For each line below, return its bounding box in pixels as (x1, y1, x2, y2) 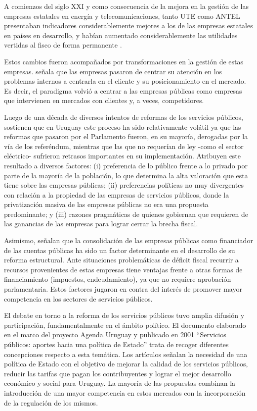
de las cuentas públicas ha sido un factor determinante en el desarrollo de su (4, 245, 235, 255)
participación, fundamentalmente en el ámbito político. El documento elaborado (4, 319, 246, 330)
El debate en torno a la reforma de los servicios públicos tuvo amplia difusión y (4, 310, 245, 320)
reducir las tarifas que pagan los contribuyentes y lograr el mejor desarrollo (4, 368, 231, 378)
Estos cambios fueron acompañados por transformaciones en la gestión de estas (4, 56, 244, 66)
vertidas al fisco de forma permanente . (4, 40, 122, 50)
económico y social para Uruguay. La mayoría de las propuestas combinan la (4, 378, 236, 388)
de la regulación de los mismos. (4, 397, 98, 408)
